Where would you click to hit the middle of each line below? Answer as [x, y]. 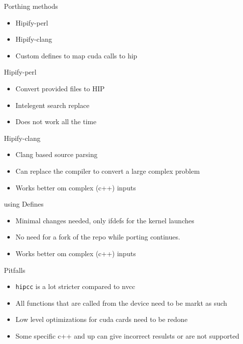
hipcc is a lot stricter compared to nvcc [75, 286]
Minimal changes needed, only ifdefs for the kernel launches [105, 220]
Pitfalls [15, 270]
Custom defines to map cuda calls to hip [76, 55]
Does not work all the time [56, 121]
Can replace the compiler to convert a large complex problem [108, 171]
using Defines [24, 204]
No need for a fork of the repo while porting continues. [98, 237]
